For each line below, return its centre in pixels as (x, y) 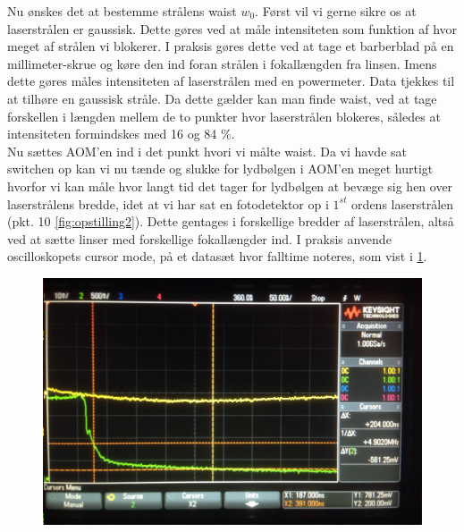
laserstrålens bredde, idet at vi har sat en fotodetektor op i (168, 203)
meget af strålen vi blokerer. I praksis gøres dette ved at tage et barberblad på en (231, 46)
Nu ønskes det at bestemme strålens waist (122, 11)
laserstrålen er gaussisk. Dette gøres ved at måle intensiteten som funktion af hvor (232, 28)
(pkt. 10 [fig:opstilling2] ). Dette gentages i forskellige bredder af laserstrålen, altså (231, 221)
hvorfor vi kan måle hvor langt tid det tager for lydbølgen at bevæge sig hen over (230, 186)
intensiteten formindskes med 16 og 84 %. (121, 134)
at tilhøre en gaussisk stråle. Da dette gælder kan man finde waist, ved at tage (222, 98)
